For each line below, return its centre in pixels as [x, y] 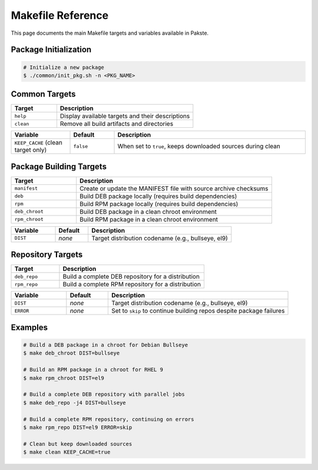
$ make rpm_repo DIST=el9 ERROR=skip [78, 427]
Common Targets [43, 94]
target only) [31, 150]
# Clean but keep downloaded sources [78, 444]
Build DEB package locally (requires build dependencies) [158, 196]
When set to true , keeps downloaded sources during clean [199, 146]
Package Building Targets [59, 166]
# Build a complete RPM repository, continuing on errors [109, 419]
